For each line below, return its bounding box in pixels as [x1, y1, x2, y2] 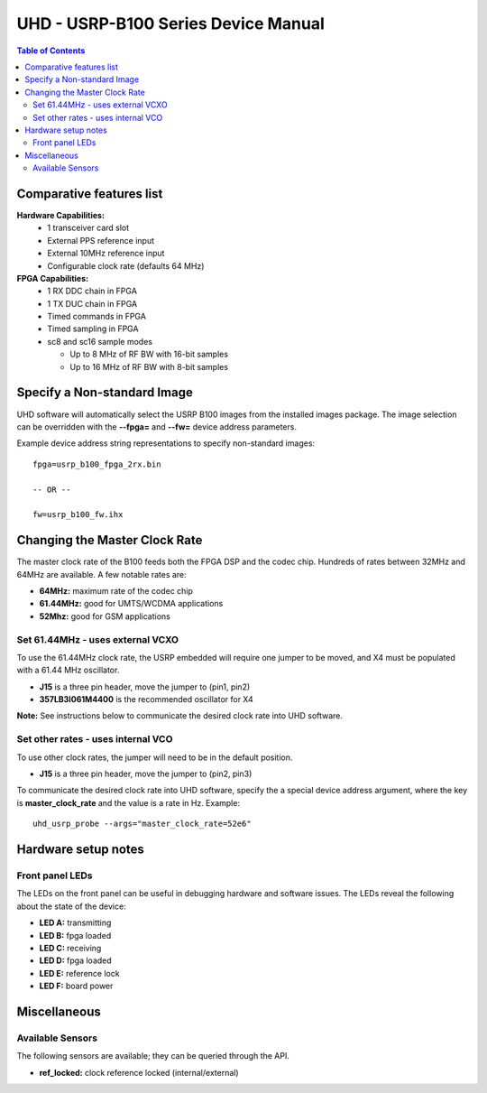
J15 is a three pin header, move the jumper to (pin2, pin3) [39, 768, 253, 779]
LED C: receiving [39, 942, 102, 953]
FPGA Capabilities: [16, 273, 89, 283]
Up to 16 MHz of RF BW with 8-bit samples [69, 361, 229, 372]
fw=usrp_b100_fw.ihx [32, 510, 124, 520]
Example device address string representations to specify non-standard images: [16, 438, 316, 449]
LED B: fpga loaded [39, 930, 112, 940]
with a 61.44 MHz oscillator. [16, 664, 120, 676]
